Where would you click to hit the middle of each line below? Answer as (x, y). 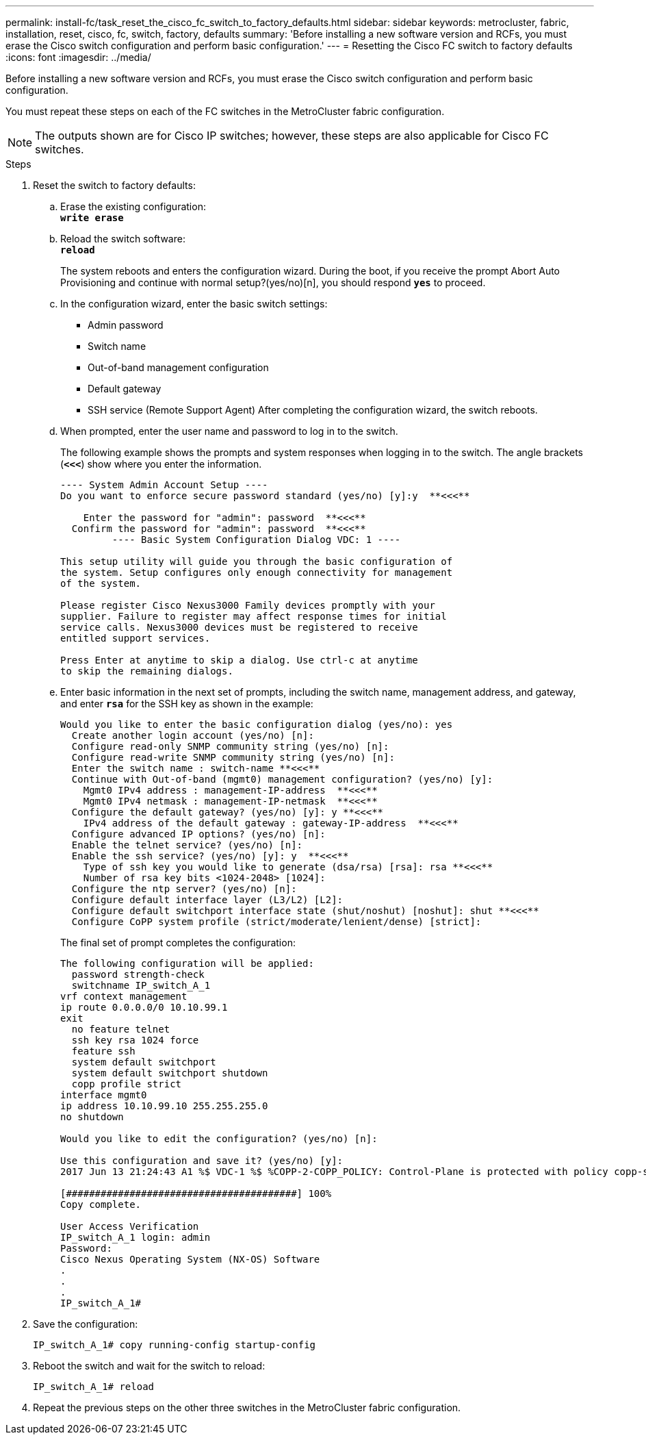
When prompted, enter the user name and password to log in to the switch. (229, 431)
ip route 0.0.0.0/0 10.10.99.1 (144, 1007)
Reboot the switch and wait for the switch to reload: (149, 1366)
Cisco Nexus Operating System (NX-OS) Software (190, 1259)
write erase (92, 218)
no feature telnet (121, 1029)
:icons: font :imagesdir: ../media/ (78, 57)
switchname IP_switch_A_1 (141, 985)
